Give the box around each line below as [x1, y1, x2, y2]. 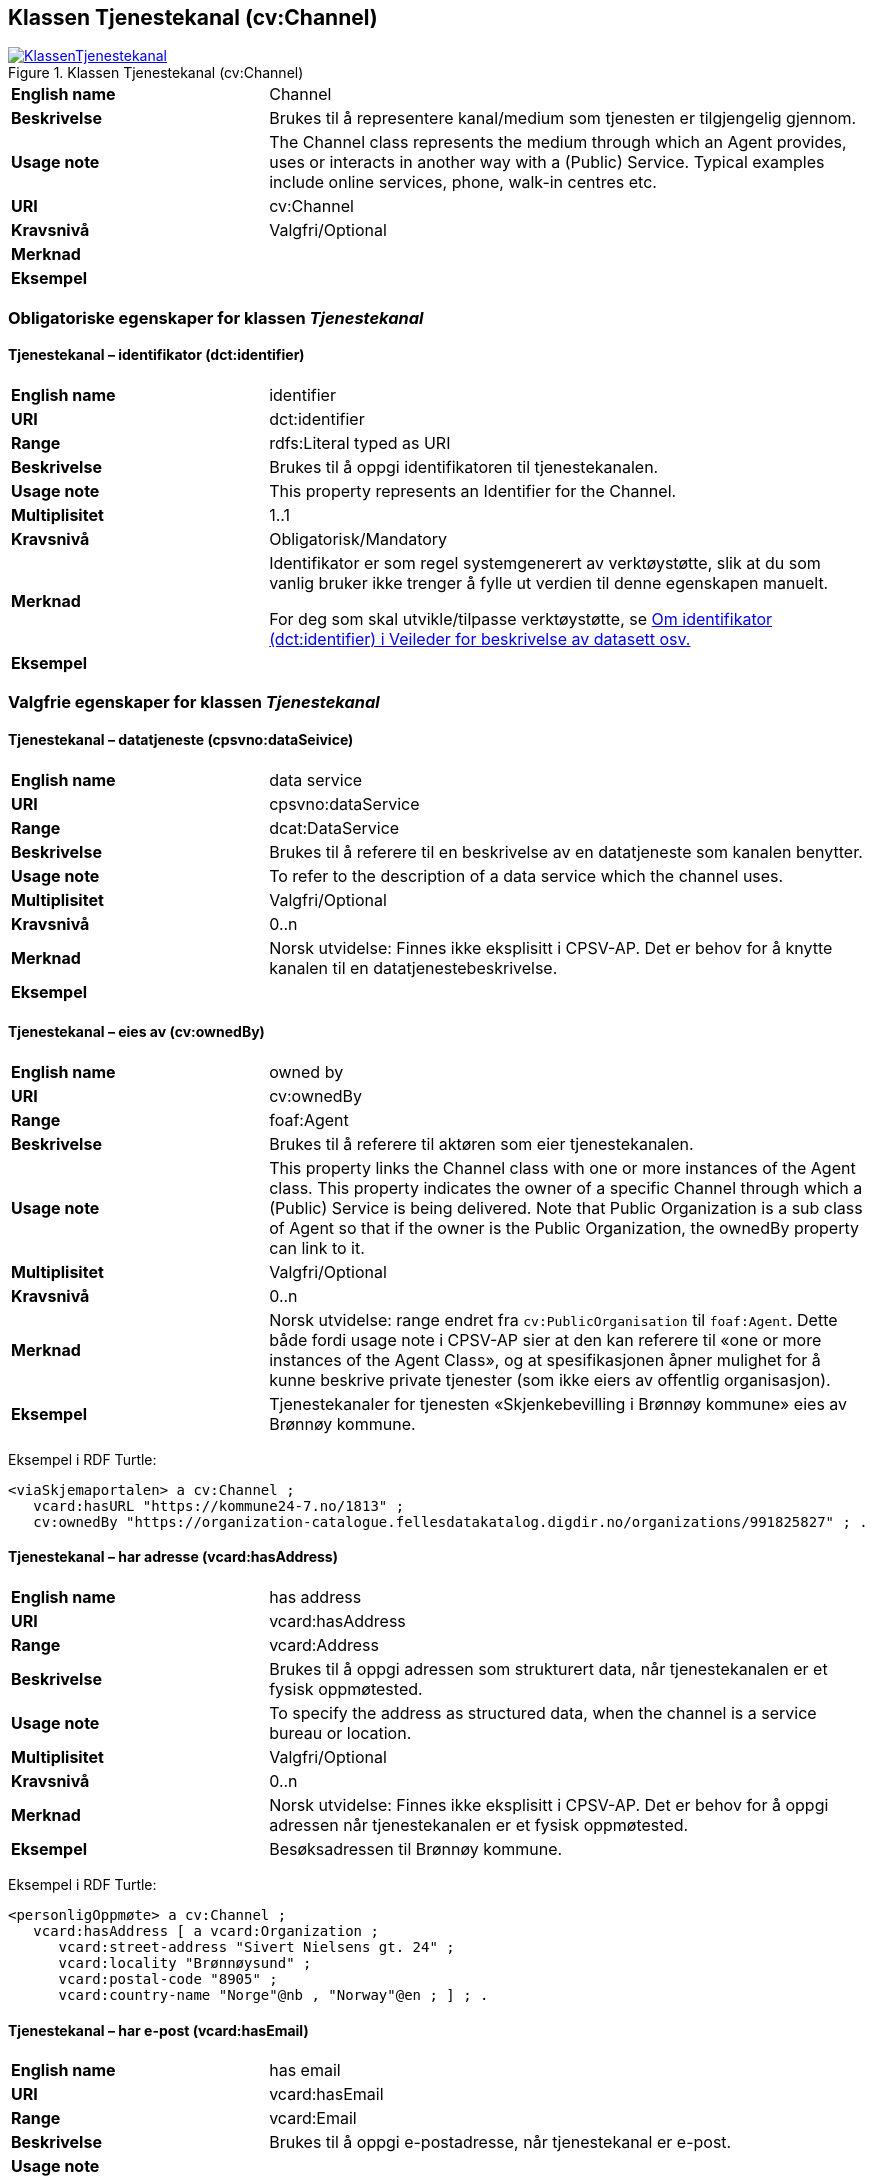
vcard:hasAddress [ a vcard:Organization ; [33, 1923, 379, 1940]
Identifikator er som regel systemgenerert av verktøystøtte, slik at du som [269, 553, 821, 574]
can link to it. [269, 1237, 365, 1258]
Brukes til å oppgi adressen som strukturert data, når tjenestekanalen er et [269, 1659, 828, 1680]
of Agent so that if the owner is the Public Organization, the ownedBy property [269, 1217, 860, 1238]
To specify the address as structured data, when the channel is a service [269, 1703, 817, 1724]
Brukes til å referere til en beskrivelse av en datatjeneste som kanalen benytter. [269, 841, 863, 862]
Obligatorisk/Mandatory [269, 529, 448, 550]
